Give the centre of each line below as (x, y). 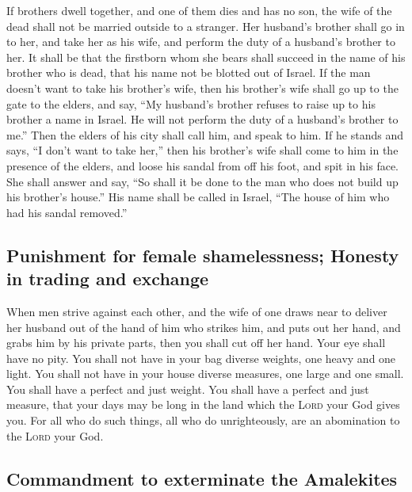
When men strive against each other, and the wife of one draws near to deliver (197, 311)
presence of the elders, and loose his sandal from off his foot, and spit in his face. (202, 165)
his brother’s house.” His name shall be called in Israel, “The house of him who (198, 197)
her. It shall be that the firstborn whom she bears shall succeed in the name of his (206, 57)
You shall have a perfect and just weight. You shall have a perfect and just (188, 389)
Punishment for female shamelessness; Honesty (203, 255)
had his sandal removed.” (67, 212)
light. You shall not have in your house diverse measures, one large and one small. (205, 374)
